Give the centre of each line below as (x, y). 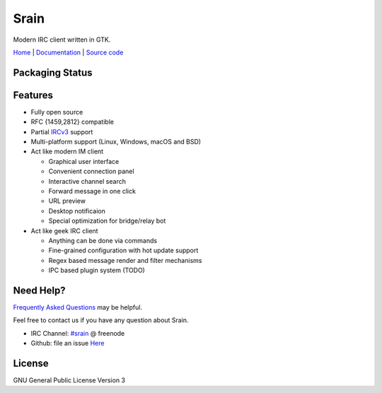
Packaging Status (53, 72)
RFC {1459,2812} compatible (73, 122)
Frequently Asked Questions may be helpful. (78, 307)
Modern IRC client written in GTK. (62, 40)
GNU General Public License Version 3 (69, 380)
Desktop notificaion (77, 211)
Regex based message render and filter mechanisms (125, 260)
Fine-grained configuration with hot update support (123, 250)
